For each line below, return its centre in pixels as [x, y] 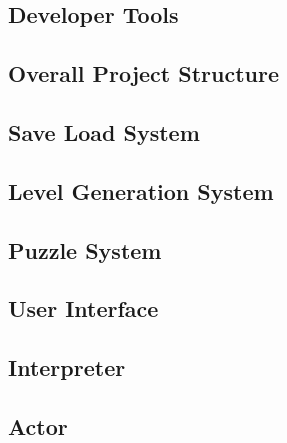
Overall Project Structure [143, 73]
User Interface [83, 308]
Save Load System [104, 131]
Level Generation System [141, 190]
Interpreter [67, 367]
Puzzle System [85, 249]
